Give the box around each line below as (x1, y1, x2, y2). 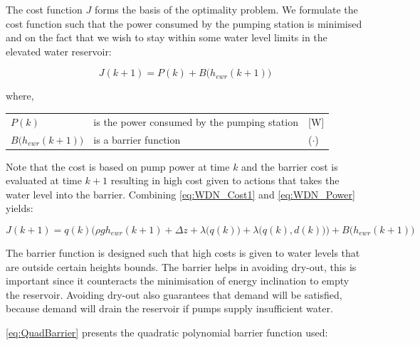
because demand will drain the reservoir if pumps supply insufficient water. (6, 301, 333, 316)
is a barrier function (93, 132, 181, 147)
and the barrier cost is (241, 159, 338, 174)
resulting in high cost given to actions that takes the (110, 173, 340, 188)
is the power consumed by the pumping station (93, 114, 298, 129)
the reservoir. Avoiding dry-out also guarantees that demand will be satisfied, (6, 287, 342, 302)
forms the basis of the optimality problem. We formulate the (94, 2, 358, 16)
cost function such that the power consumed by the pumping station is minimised (6, 16, 362, 31)
